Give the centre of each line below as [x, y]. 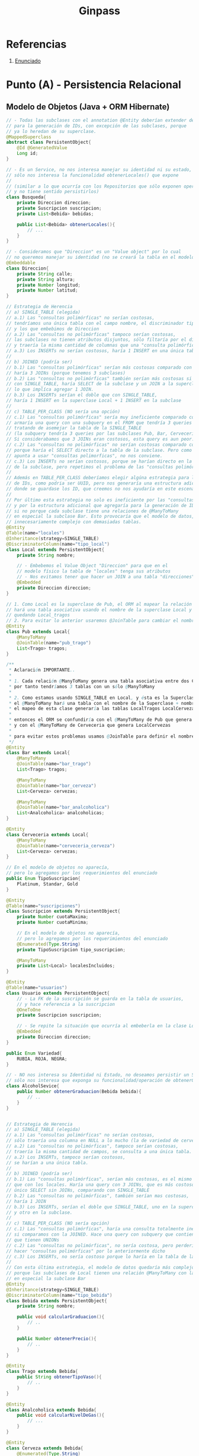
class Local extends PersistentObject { [55, 550]
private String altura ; [46, 279]
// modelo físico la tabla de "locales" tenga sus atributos [94, 571]
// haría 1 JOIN [26, 1201]
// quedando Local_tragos [38, 615]
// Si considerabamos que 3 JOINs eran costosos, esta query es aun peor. [100, 439]
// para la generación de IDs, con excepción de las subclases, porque [96, 126]
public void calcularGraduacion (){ [61, 1317]
